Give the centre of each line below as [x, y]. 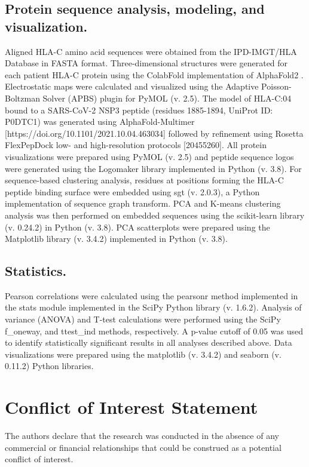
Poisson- [276, 86]
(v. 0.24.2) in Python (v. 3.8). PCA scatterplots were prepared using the [137, 227]
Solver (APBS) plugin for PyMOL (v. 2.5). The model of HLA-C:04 [167, 98]
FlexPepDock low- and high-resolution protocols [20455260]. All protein [136, 145]
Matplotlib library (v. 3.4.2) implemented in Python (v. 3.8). [116, 239]
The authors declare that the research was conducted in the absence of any [142, 436]
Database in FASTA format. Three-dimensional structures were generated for [146, 63]
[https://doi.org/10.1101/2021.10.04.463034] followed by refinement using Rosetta [154, 133]
